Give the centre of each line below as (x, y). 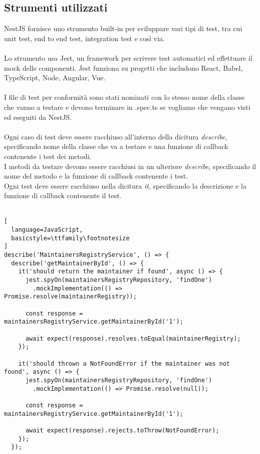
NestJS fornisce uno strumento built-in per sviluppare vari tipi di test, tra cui (123, 28)
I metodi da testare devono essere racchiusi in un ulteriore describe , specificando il (130, 166)
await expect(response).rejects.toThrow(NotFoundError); (122, 430)
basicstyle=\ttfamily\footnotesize (70, 238)
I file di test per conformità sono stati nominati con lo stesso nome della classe (124, 97)
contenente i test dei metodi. (48, 156)
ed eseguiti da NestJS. (38, 117)
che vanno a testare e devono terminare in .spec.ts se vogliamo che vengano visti (127, 107)
